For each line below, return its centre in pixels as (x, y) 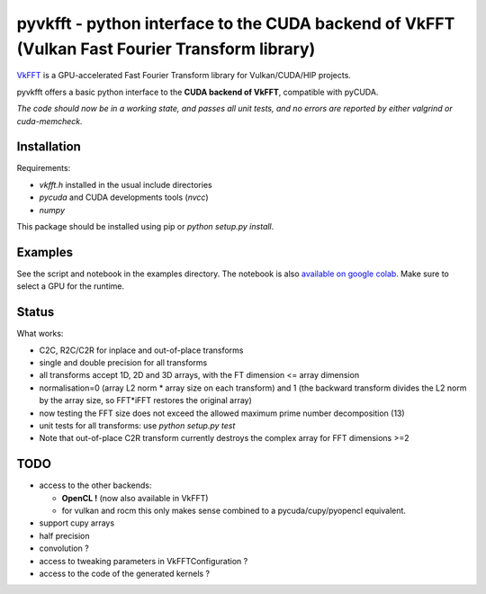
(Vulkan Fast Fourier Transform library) (166, 49)
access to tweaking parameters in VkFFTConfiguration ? (144, 561)
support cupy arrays (77, 523)
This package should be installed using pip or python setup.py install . (145, 226)
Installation (49, 147)
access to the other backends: (95, 485)
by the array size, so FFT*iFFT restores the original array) (145, 400)
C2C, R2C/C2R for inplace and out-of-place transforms (141, 350)
